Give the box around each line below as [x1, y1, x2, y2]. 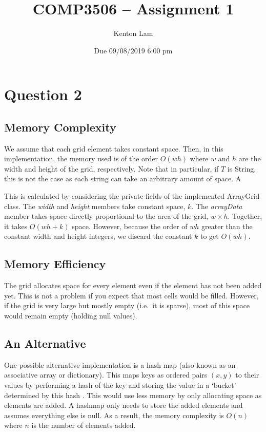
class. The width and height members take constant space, [4, 200, 186, 211]
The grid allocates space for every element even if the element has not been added [4, 280, 262, 291]
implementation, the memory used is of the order [4, 153, 158, 164]
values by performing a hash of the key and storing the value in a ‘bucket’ [4, 380, 236, 390]
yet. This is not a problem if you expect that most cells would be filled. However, [4, 290, 259, 300]
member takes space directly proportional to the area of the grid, [4, 211, 209, 221]
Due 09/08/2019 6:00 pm [94, 45, 173, 55]
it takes [4, 220, 28, 231]
